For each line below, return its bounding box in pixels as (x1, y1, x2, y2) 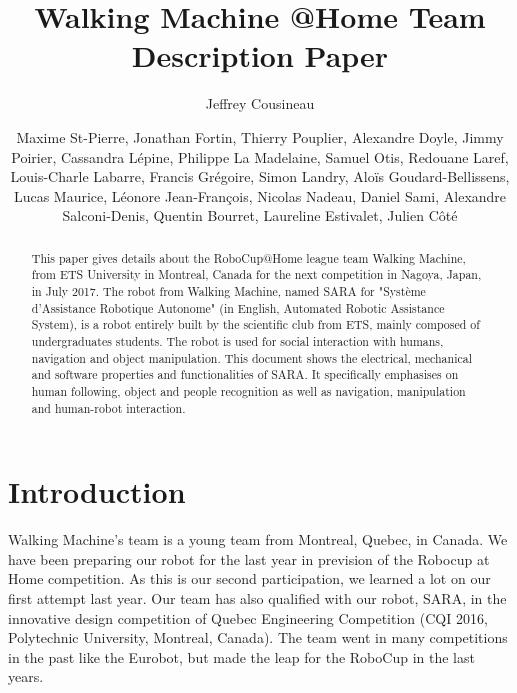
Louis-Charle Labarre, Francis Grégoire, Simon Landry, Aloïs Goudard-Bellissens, (10, 166, 510, 187)
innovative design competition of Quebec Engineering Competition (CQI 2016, (8, 607, 488, 628)
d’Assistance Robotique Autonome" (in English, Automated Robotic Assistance (31, 299, 445, 316)
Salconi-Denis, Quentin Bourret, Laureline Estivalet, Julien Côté (62, 205, 458, 226)
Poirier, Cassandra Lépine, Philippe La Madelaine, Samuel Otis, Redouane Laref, (11, 146, 509, 167)
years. (8, 666, 44, 687)
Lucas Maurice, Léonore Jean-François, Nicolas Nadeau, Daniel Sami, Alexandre (13, 185, 507, 206)
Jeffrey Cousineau (205, 93, 315, 114)
